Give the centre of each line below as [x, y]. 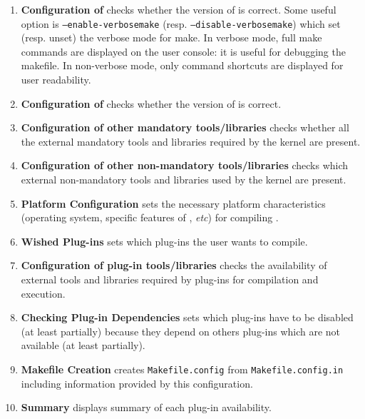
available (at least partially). [83, 345]
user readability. [56, 80]
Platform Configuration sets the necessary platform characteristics [173, 203]
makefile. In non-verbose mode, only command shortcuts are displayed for [182, 65]
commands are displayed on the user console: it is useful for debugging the [183, 51]
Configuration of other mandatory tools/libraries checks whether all [185, 127]
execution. [43, 293]
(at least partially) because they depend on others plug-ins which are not [181, 331]
